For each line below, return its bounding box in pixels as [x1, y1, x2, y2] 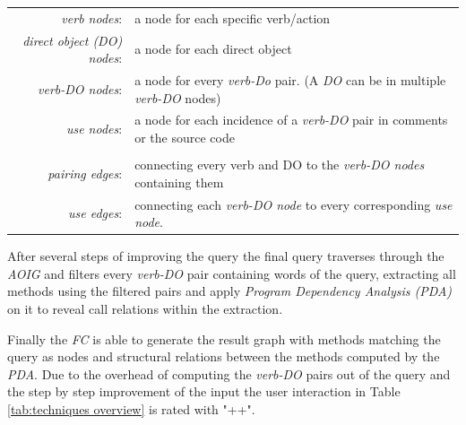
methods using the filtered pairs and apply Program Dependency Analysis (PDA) [7, 282, 453, 300]
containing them [134, 172, 224, 191]
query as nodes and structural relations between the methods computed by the [7, 347, 440, 366]
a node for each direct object [134, 39, 292, 58]
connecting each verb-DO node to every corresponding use [134, 195, 453, 213]
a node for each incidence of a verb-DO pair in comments [134, 110, 448, 129]
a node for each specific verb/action [134, 8, 331, 27]
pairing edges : [47, 163, 123, 182]
